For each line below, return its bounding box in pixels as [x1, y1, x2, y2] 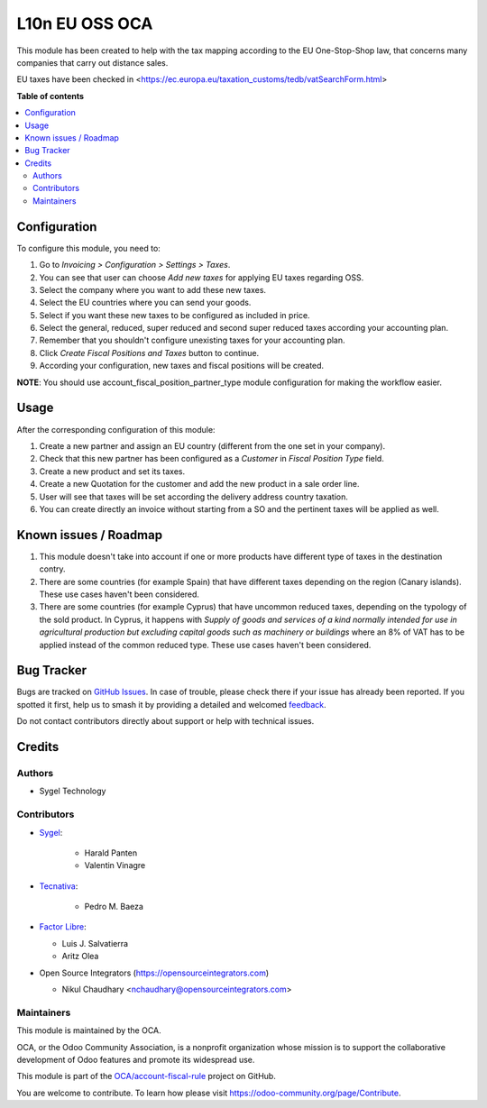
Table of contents [16, 90, 85, 101]
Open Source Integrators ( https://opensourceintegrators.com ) [39, 967, 270, 978]
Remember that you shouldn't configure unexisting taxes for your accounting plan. [39, 334, 346, 346]
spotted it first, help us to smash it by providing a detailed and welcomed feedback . [16, 699, 326, 710]
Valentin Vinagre [84, 860, 146, 871]
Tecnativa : [39, 880, 78, 892]
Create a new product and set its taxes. [39, 465, 186, 477]
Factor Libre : [39, 921, 87, 932]
